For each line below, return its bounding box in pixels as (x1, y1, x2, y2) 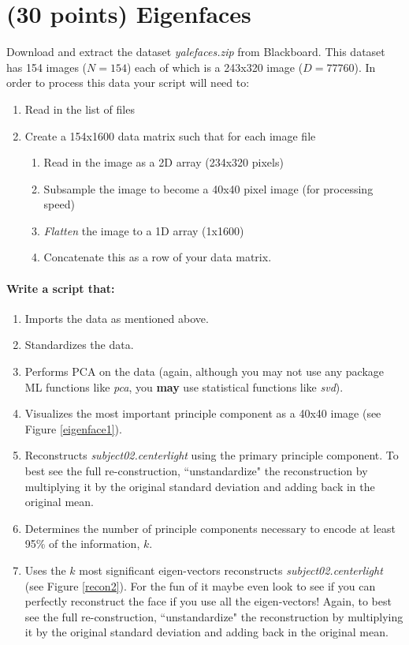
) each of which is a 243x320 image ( (126, 58, 303, 75)
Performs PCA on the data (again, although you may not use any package (24, 363, 385, 380)
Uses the (24, 561, 66, 578)
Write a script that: (6, 279, 115, 296)
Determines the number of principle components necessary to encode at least (24, 519, 396, 536)
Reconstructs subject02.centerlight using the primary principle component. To (24, 447, 399, 463)
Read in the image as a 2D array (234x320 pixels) (43, 154, 284, 171)
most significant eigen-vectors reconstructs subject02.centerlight (79, 561, 383, 578)
